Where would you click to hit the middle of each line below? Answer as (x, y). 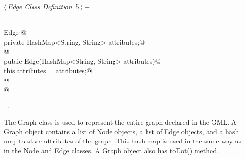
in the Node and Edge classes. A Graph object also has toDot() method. (112, 150)
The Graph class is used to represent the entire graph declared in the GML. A (120, 121)
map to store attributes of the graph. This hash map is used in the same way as (123, 141)
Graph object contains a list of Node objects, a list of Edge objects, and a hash (122, 131)
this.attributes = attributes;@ (48, 70)
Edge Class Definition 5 (43, 6)
